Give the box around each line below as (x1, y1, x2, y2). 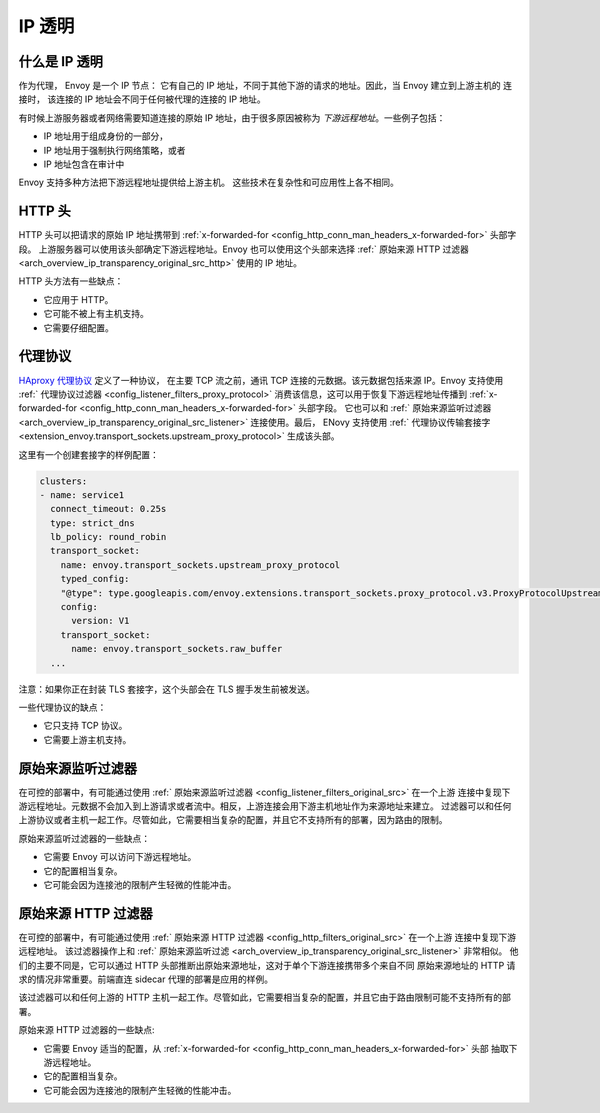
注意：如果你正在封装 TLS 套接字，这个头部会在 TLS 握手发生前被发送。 (18, 683, 315, 695)
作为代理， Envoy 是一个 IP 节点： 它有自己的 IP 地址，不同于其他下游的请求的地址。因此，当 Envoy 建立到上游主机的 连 (18, 80, 512, 92)
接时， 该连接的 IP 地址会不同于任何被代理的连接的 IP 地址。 (18, 93, 267, 105)
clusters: (39, 475, 88, 487)
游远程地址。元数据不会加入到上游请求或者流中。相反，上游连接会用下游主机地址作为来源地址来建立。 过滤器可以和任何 (18, 800, 512, 812)
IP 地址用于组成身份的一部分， (43, 130, 169, 142)
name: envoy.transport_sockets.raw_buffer (71, 643, 283, 655)
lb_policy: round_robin (50, 531, 167, 543)
